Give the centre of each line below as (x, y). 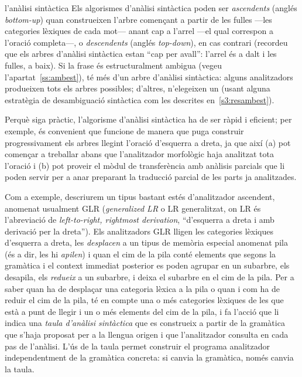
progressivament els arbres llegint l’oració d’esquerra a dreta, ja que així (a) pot (148, 142)
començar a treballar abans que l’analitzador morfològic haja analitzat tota (139, 154)
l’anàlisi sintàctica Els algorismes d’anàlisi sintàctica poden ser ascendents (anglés (151, 8)
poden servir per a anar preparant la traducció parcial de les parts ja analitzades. (151, 177)
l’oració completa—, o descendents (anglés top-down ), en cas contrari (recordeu (146, 42)
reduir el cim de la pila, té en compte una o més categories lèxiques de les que (144, 300)
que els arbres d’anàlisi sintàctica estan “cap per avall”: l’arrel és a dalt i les (141, 54)
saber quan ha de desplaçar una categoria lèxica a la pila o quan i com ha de (143, 288)
